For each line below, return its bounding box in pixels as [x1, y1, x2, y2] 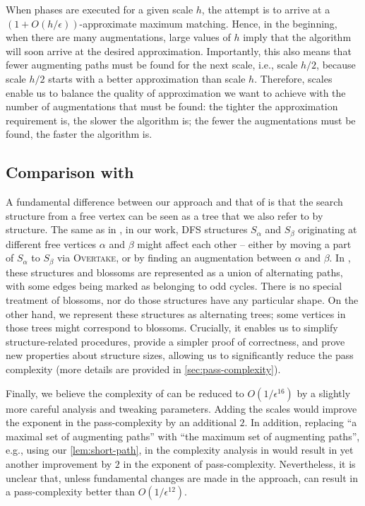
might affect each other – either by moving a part [137, 236, 352, 251]
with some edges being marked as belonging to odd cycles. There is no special [6, 278, 342, 293]
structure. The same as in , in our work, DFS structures [6, 222, 248, 237]
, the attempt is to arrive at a [201, 2, 330, 16]
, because [316, 57, 356, 72]
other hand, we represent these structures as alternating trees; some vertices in [6, 306, 346, 321]
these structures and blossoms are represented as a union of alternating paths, [6, 264, 343, 279]
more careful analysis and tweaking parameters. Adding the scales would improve [6, 401, 357, 416]
